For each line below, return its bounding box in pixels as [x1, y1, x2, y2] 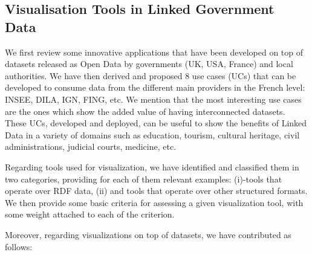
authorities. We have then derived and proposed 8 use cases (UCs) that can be [5, 69, 296, 82]
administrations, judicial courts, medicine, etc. [5, 140, 177, 153]
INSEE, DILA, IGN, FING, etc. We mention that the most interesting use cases [5, 92, 302, 105]
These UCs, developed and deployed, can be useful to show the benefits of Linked [5, 117, 307, 129]
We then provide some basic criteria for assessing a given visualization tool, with [5, 196, 304, 208]
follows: [5, 240, 33, 253]
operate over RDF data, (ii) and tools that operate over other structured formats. [5, 184, 308, 197]
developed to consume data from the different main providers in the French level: [5, 81, 305, 94]
